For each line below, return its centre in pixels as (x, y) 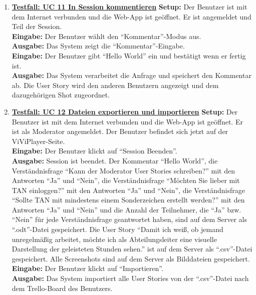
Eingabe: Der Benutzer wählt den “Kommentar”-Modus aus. (106, 36)
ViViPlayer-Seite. (38, 141)
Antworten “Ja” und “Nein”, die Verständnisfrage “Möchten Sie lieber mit (126, 180)
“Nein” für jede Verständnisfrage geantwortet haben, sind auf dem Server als (129, 219)
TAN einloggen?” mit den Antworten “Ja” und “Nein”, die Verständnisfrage (128, 190)
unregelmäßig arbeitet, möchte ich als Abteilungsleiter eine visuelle (114, 239)
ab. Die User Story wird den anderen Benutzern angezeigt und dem (115, 85)
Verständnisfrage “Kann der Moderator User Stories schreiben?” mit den (123, 170)
